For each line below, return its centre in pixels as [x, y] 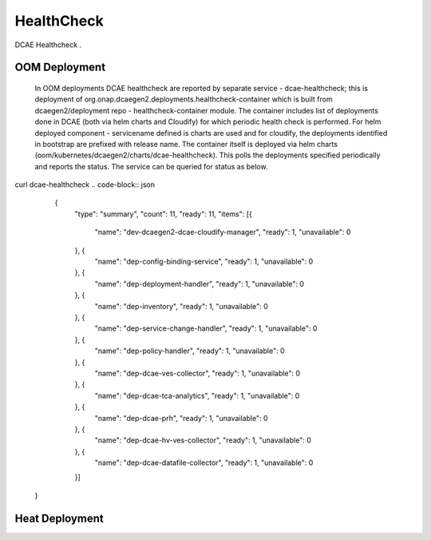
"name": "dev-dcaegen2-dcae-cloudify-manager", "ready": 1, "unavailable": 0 [223, 232]
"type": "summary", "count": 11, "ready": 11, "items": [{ [164, 214]
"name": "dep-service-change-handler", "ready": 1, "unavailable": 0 [206, 328]
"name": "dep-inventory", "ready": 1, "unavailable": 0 [182, 306]
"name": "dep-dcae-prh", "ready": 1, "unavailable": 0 [181, 418]
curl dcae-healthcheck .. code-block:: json [85, 185]
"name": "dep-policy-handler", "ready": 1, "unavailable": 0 [190, 351]
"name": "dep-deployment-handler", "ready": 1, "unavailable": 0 [200, 284]
